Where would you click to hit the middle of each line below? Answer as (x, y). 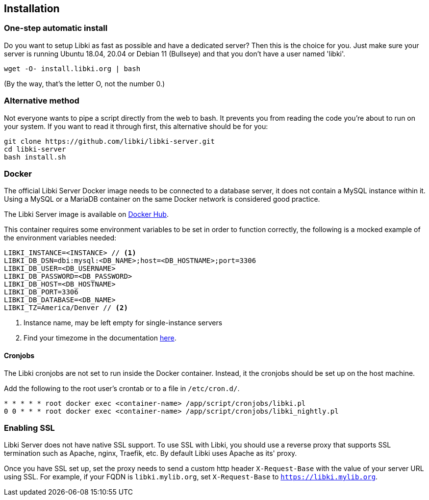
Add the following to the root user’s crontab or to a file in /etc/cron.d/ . (122, 388)
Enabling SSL (29, 428)
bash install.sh (35, 157)
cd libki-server (35, 149)
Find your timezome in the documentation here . (100, 338)
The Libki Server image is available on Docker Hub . (86, 214)
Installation (32, 9)
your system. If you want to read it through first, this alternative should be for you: (136, 126)
